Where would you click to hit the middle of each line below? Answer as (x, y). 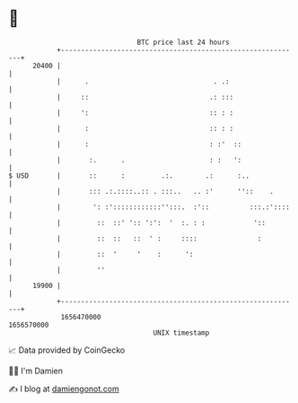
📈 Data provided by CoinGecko (67, 350)
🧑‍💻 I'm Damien (36, 371)
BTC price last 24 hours (183, 42)
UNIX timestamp (181, 333)
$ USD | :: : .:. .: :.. (129, 175)
